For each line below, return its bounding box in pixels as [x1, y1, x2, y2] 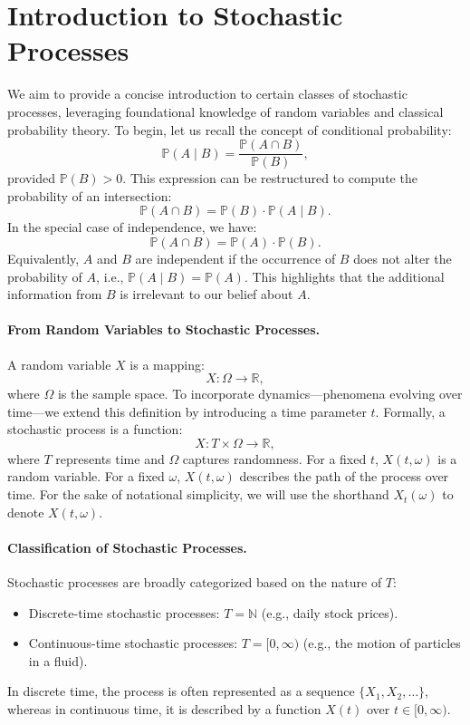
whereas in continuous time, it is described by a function [7, 700, 321, 719]
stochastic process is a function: [7, 420, 183, 439]
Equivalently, [7, 248, 80, 267]
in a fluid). [28, 651, 88, 670]
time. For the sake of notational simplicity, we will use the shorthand [7, 485, 389, 504]
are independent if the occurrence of [135, 248, 336, 267]
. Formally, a [375, 401, 446, 420]
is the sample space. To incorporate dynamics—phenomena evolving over [57, 384, 463, 403]
